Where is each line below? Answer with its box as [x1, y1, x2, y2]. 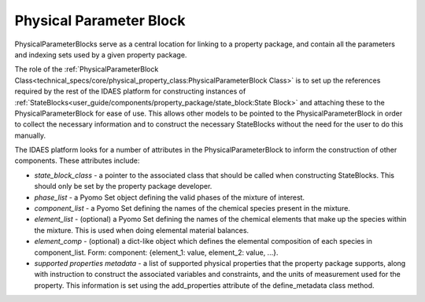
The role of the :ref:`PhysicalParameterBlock [14, 64, 159, 74]
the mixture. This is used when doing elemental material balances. [34, 225, 249, 235]
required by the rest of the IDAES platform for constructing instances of [14, 87, 246, 96]
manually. [14, 131, 46, 140]
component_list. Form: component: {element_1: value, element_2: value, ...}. [34, 248, 279, 257]
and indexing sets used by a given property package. [14, 50, 187, 59]
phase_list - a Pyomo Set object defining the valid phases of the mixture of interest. [34, 193, 305, 202]
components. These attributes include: [14, 156, 140, 165]
